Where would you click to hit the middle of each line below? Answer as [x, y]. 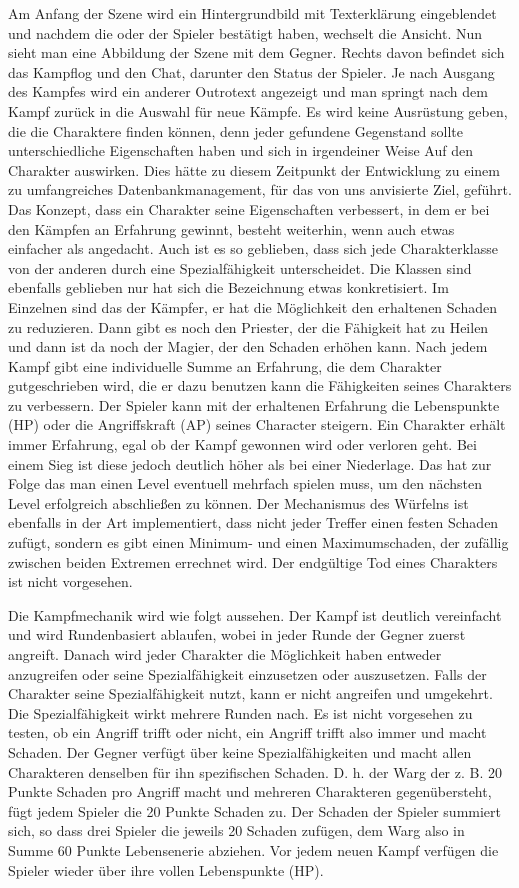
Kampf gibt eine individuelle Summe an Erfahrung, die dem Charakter [225, 365]
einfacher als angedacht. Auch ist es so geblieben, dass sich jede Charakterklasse [253, 248]
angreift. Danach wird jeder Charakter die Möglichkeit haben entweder [225, 654]
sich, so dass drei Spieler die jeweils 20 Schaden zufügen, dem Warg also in [236, 830]
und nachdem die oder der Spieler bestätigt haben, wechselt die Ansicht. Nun [245, 32]
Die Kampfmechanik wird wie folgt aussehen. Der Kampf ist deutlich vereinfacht [255, 614]
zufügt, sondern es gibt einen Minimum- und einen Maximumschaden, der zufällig [258, 542]
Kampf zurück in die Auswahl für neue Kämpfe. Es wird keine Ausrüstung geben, [258, 110]
